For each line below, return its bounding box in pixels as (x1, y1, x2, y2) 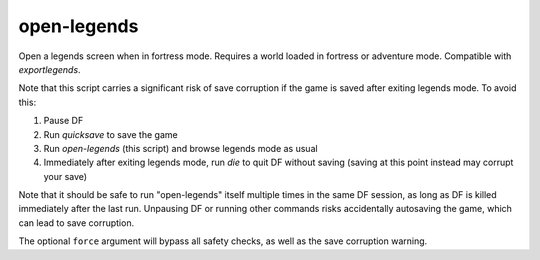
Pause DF (43, 115, 84, 127)
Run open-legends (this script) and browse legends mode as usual (43, 142, 319, 154)
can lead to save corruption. (18, 216, 135, 229)
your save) (43, 170, 88, 182)
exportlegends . (18, 63, 81, 75)
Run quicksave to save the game (43, 128, 179, 140)
